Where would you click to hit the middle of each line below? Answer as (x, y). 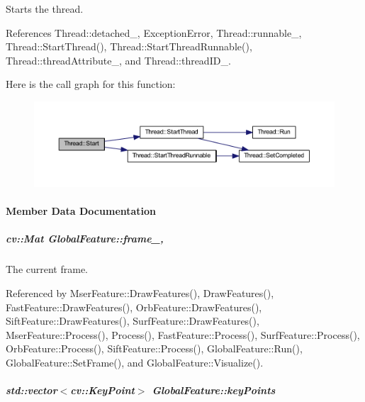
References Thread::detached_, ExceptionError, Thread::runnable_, (154, 32)
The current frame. (47, 269)
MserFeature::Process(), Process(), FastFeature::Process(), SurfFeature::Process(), (183, 334)
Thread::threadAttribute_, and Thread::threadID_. (118, 60)
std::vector (32, 390)
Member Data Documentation (81, 211)
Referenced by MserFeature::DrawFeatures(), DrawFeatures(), (140, 292)
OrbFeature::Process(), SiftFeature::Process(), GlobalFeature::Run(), (154, 348)
